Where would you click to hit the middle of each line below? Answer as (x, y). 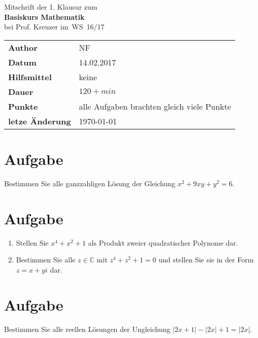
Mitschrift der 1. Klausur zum (51, 7)
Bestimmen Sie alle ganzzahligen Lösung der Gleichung (90, 183)
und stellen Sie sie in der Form (206, 260)
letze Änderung (40, 121)
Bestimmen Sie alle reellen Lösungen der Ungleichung (87, 329)
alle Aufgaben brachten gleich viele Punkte (155, 106)
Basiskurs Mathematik (44, 16)
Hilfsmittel (30, 77)
